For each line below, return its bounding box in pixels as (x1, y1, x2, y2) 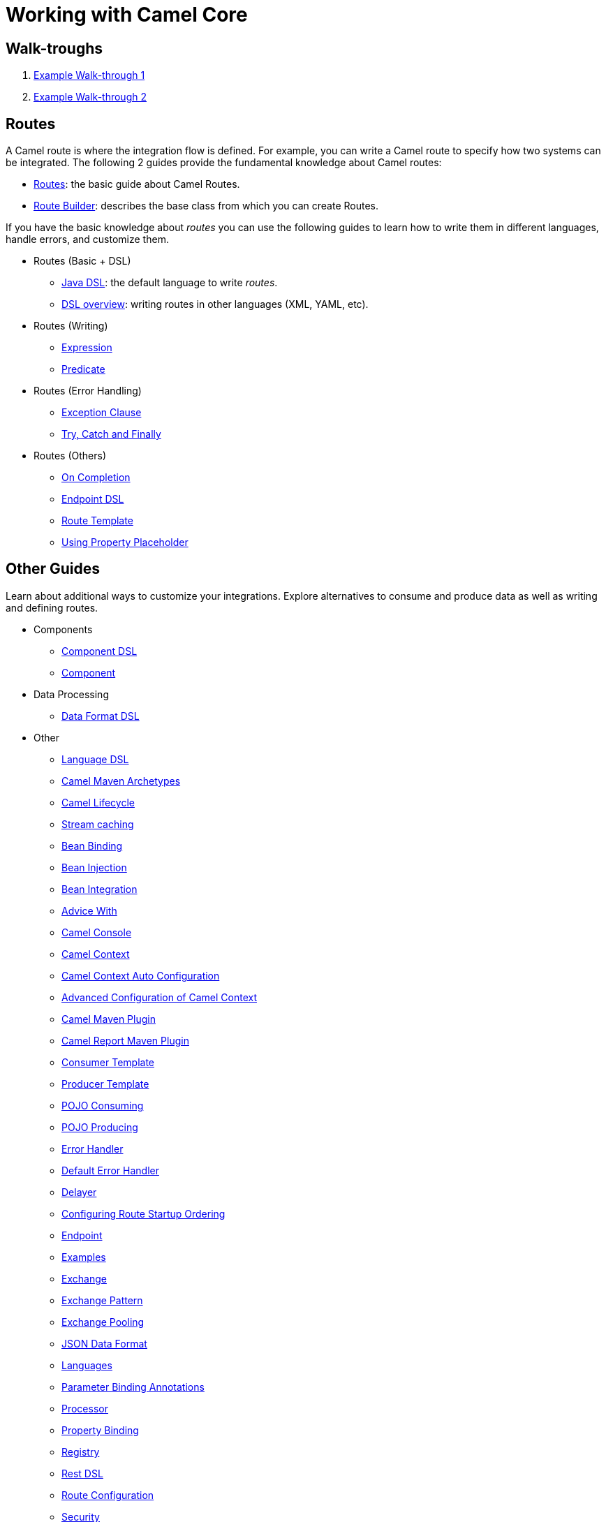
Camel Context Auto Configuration (61, 969, 220, 982)
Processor (61, 1402, 108, 1414)
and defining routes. (6, 601, 98, 614)
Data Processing (34, 688, 109, 700)
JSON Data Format (61, 1337, 147, 1350)
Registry (61, 1445, 100, 1458)
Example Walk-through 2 (34, 91, 147, 103)
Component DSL (61, 644, 138, 657)
